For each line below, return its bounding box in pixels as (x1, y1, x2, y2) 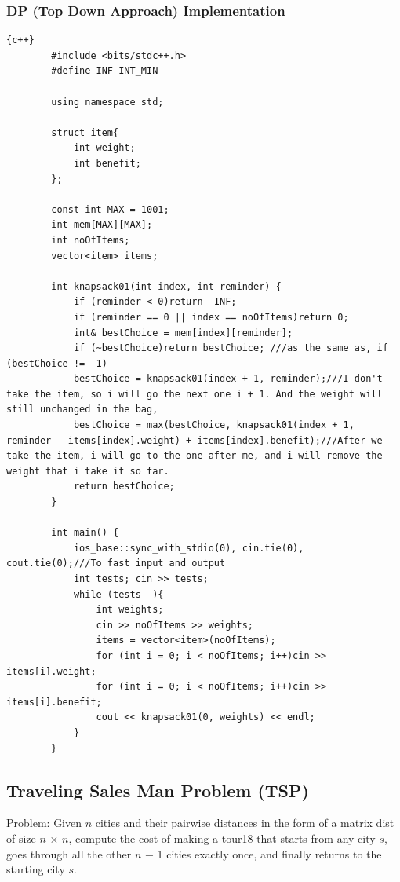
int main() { (51, 527, 119, 539)
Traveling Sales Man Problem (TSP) (6, 778, 309, 802)
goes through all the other (6, 845, 132, 862)
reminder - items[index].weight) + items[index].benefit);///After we (6, 434, 383, 446)
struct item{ (51, 126, 119, 138)
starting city (6, 861, 65, 877)
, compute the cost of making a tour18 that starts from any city (68, 829, 376, 846)
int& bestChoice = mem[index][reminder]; (73, 327, 293, 339)
